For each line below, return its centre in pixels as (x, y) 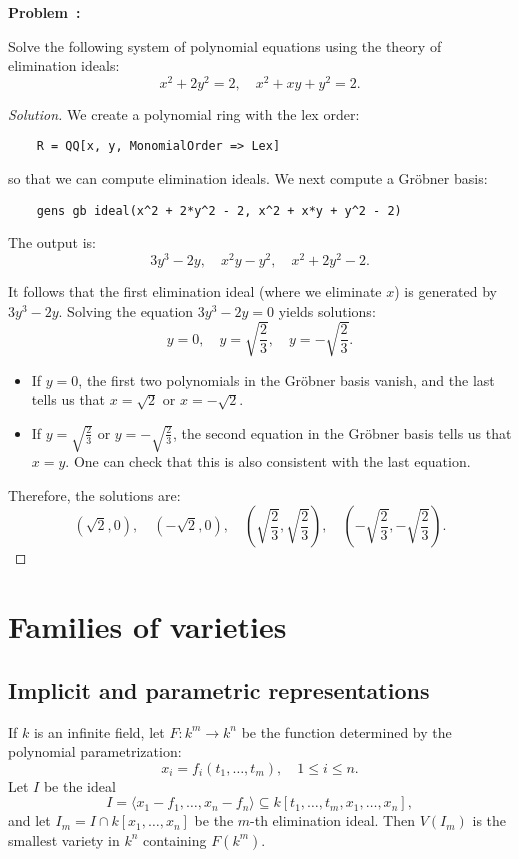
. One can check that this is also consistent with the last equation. (268, 461)
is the (489, 820)
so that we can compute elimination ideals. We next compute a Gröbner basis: (248, 178)
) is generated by (446, 291)
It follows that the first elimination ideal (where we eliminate (195, 291)
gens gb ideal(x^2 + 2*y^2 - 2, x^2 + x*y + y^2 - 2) (219, 210)
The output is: (52, 242)
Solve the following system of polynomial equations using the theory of (225, 45)
